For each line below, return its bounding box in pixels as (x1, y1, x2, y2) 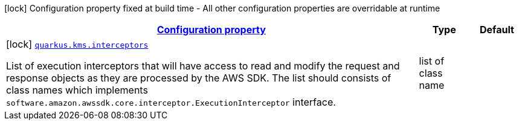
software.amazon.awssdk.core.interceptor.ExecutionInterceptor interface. (6, 96, 336, 108)
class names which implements (6, 84, 148, 96)
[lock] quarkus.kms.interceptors (6, 38, 149, 50)
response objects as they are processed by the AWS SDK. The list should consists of (6, 72, 392, 84)
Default (479, 24, 514, 36)
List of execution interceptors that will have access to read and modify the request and (6, 60, 400, 72)
